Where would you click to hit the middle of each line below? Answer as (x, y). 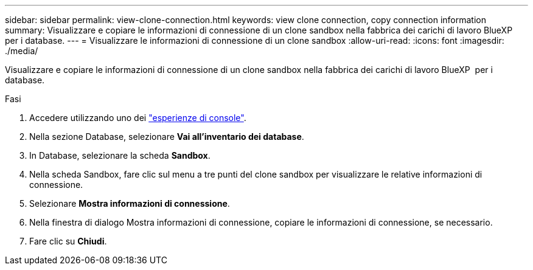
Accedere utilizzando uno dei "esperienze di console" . (138, 118)
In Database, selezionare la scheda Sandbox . (120, 155)
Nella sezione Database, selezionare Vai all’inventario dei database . (167, 137)
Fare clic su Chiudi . (68, 241)
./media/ (22, 51)
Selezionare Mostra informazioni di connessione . (130, 203)
